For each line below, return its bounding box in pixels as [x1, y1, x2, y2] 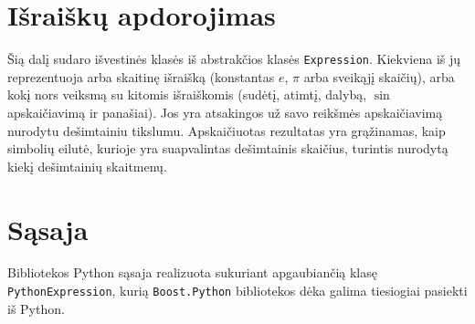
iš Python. [7, 298, 65, 318]
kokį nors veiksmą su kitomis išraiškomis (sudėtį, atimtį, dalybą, [7, 85, 367, 104]
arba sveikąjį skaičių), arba [303, 67, 455, 86]
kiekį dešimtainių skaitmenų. [7, 156, 167, 175]
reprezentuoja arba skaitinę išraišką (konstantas [7, 67, 275, 86]
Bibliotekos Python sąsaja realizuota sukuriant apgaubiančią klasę [7, 263, 377, 282]
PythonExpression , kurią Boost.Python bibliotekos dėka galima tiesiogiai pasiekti [7, 281, 468, 300]
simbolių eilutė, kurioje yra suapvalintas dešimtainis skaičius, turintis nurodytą [7, 139, 449, 158]
